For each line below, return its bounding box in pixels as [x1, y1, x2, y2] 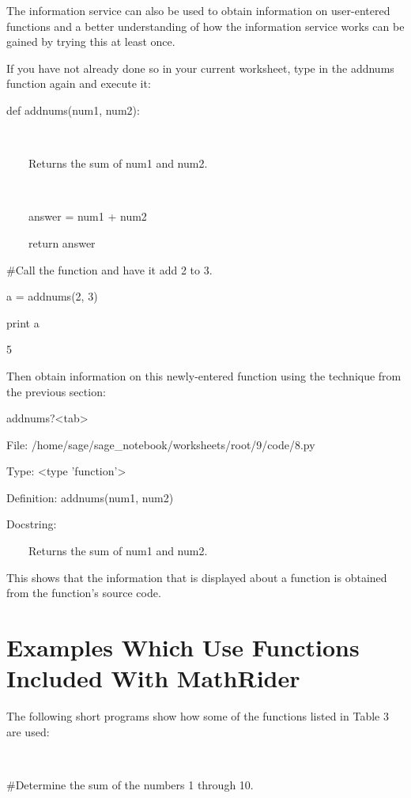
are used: [6, 723, 50, 739]
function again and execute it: [6, 75, 151, 92]
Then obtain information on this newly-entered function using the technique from [6, 367, 402, 384]
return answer [28, 234, 96, 251]
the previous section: [6, 383, 106, 399]
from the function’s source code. [6, 584, 161, 601]
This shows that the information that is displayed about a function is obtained [6, 569, 387, 585]
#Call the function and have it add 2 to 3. [6, 261, 213, 278]
